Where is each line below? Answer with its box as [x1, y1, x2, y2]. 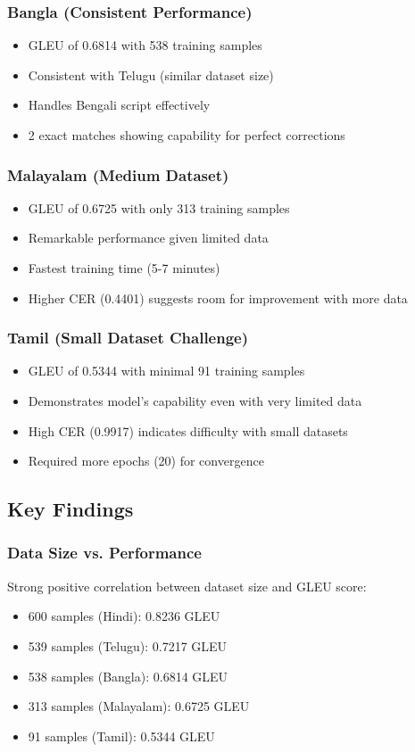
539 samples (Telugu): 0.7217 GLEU [28, 636, 228, 655]
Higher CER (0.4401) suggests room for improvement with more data [28, 288, 408, 307]
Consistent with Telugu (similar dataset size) [28, 65, 274, 84]
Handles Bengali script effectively [28, 95, 211, 114]
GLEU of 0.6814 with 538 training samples [28, 36, 262, 54]
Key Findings [7, 495, 134, 523]
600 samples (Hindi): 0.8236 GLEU [28, 607, 220, 625]
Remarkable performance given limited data [28, 228, 269, 247]
